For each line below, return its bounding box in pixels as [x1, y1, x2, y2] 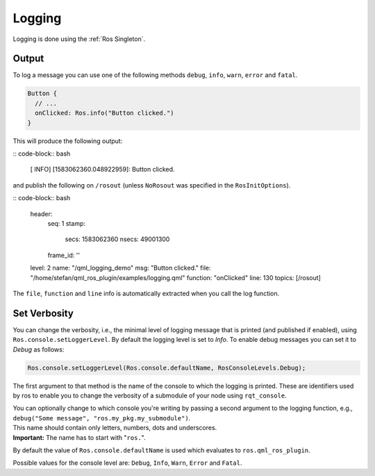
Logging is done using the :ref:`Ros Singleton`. [12, 35, 146, 43]
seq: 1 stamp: [47, 219, 86, 227]
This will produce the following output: [12, 136, 123, 145]
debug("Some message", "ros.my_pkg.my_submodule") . [12, 413, 191, 422]
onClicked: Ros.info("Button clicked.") [35, 109, 174, 117]
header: [30, 209, 53, 218]
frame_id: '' [47, 251, 80, 259]
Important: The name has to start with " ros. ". [12, 433, 146, 441]
